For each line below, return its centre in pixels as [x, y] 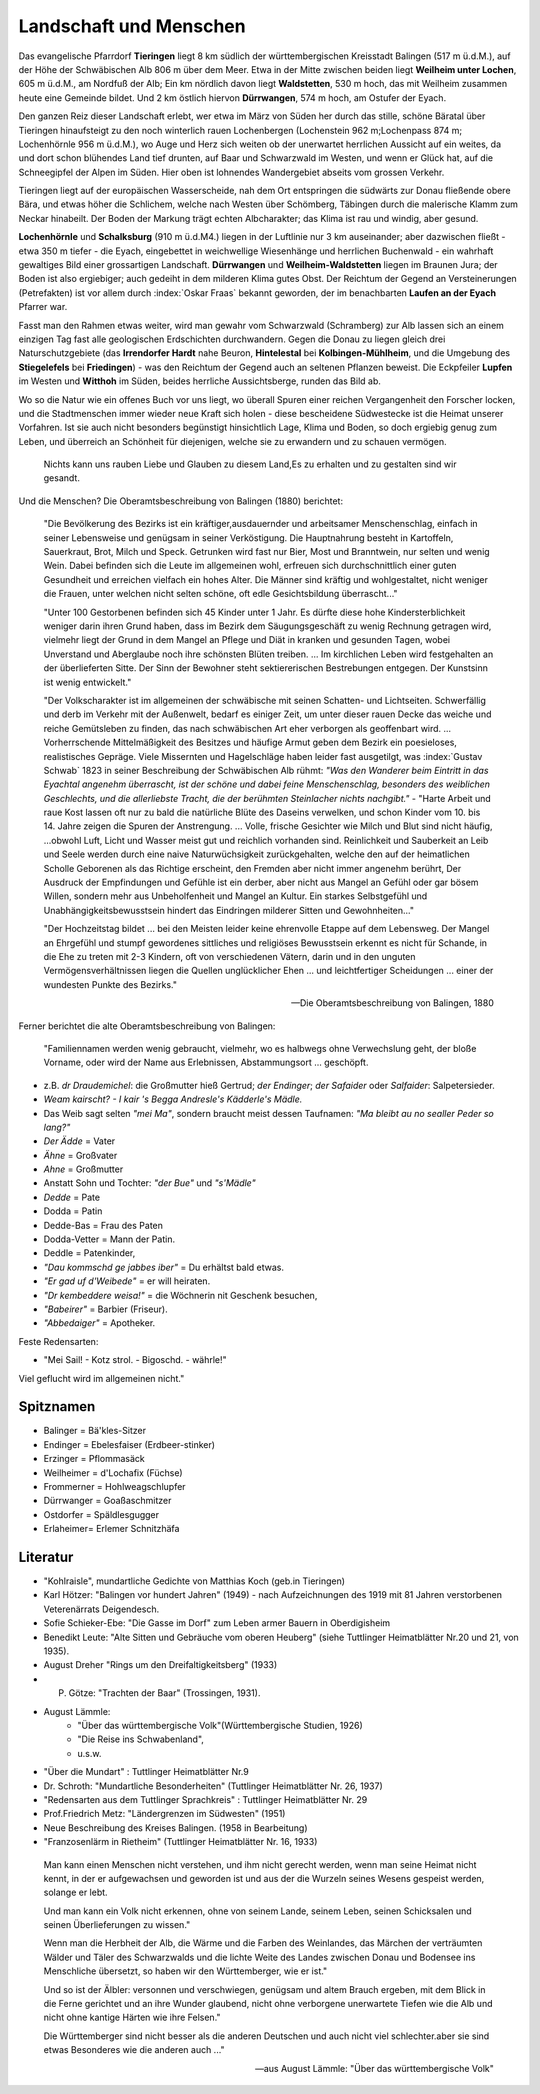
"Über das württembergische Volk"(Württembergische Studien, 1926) [220, 1725]
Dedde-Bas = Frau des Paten [103, 1225]
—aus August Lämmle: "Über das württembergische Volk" [374, 2068]
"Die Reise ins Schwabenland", [141, 1739]
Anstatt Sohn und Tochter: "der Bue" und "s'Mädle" [149, 1183]
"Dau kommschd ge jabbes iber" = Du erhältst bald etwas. [164, 1267]
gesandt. [61, 478]
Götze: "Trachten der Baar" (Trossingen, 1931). [164, 1693]
